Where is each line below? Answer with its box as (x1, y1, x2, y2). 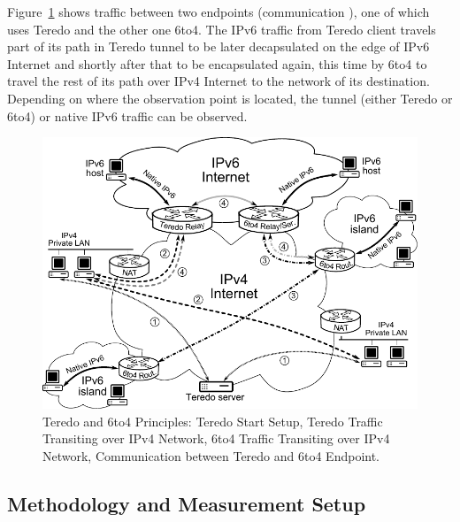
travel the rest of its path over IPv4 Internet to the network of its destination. (7, 72, 430, 90)
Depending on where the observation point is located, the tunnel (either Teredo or (7, 88, 453, 107)
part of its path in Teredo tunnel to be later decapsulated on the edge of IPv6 (7, 37, 430, 56)
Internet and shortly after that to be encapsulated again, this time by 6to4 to (7, 54, 427, 73)
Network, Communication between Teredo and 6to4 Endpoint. (42, 447, 380, 465)
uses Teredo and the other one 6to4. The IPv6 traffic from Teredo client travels (7, 19, 436, 38)
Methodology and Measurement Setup (7, 490, 366, 518)
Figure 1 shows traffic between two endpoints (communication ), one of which (7, 3, 430, 20)
